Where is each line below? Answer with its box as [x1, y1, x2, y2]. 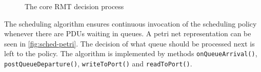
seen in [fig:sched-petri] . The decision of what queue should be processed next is [4, 38, 255, 49]
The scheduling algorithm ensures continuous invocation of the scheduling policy [4, 18, 257, 29]
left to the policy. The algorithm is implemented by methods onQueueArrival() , [4, 48, 257, 59]
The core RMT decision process [25, 1, 124, 11]
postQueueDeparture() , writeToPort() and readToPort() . [4, 58, 192, 69]
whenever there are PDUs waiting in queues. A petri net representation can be [4, 28, 251, 39]
